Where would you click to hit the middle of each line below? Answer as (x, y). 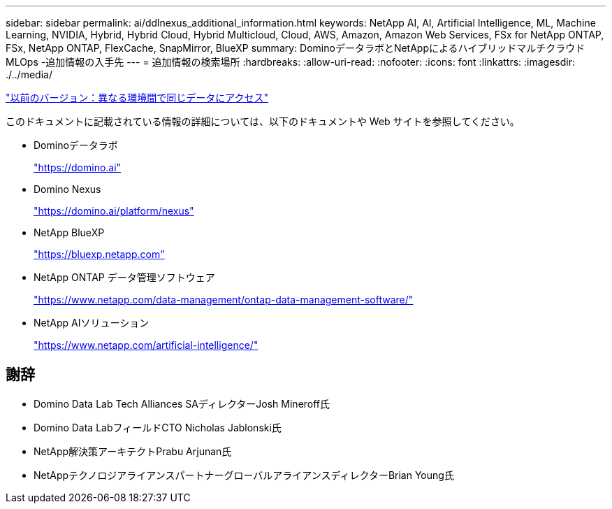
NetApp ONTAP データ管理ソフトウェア (124, 277)
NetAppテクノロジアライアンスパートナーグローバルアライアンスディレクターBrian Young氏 (244, 475)
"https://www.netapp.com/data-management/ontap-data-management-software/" (224, 300)
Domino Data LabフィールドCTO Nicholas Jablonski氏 (158, 427)
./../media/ (29, 74)
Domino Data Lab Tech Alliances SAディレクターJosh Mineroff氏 (182, 403)
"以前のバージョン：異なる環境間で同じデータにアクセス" (137, 98)
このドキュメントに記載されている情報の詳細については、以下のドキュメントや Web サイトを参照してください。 (263, 121)
